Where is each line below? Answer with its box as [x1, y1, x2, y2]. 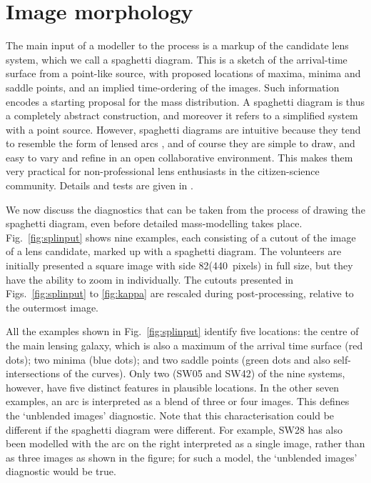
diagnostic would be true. [6, 464, 116, 479]
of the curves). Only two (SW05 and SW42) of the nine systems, [63, 366, 345, 381]
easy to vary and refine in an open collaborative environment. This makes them [6, 149, 353, 164]
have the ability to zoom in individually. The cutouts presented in [6, 272, 294, 287]
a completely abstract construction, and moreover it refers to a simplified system [6, 108, 358, 123]
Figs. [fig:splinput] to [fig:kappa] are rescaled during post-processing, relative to [6, 286, 354, 301]
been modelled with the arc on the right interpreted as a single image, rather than [6, 436, 365, 451]
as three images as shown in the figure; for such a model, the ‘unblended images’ [6, 449, 357, 464]
